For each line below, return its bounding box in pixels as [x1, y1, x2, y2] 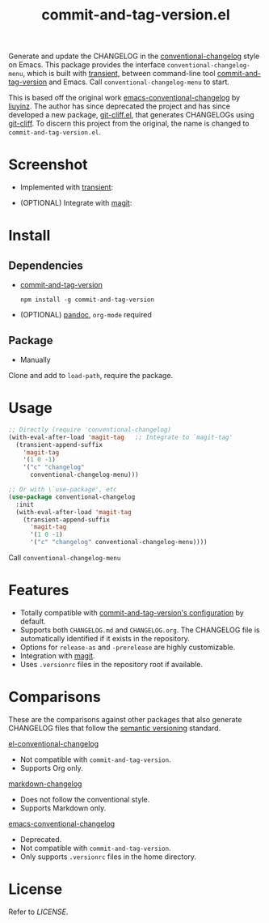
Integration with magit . [19, 650, 95, 661]
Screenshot [8, 155, 88, 174]
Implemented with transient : [19, 182, 114, 192]
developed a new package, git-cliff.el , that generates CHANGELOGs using [8, 110, 254, 120]
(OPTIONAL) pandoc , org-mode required [19, 310, 152, 320]
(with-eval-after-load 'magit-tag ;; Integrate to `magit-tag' [8, 433, 233, 441]
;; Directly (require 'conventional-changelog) [8, 425, 172, 434]
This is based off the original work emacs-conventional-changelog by [8, 93, 241, 103]
